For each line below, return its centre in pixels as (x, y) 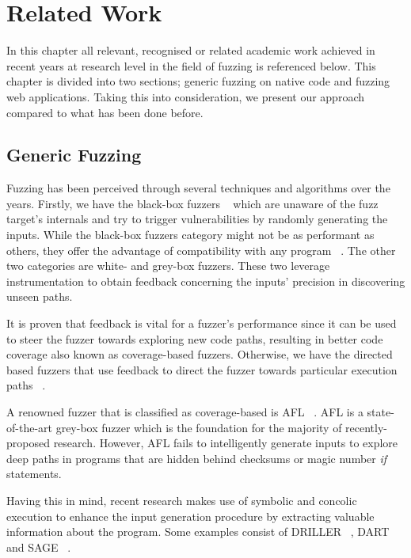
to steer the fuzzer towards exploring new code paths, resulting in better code (195, 338)
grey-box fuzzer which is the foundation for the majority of (199, 427)
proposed (28, 443)
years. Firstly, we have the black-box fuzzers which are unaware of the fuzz (192, 203)
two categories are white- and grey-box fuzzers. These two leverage (168, 266)
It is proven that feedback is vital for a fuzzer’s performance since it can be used (202, 323)
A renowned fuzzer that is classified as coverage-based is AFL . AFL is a (185, 412)
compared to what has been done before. (105, 112)
